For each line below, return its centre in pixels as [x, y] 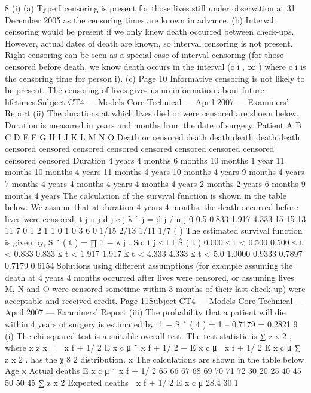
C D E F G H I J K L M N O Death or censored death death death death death [153, 136]
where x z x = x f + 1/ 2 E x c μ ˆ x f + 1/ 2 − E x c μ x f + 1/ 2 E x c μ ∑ [153, 347]
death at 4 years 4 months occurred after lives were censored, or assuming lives [150, 277]
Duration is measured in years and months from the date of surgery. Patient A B [153, 125]
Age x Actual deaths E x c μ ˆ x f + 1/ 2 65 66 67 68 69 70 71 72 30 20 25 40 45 [153, 371]
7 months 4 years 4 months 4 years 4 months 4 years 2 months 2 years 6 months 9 [155, 183]
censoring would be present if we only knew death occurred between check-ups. [150, 31]
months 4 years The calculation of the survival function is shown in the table [146, 195]
